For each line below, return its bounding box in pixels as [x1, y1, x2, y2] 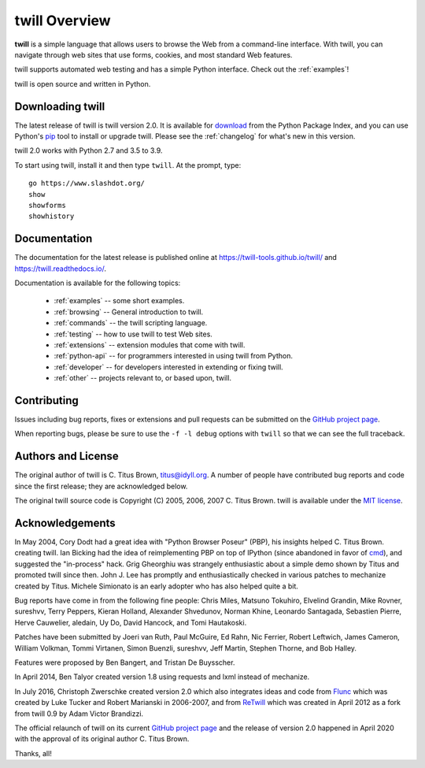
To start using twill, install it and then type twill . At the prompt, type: [14, 160, 242, 169]
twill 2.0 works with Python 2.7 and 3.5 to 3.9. [14, 146, 163, 155]
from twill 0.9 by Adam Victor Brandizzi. [14, 709, 144, 718]
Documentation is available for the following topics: [14, 278, 181, 288]
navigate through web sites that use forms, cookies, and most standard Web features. [14, 50, 293, 59]
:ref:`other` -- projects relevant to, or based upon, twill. [54, 373, 232, 383]
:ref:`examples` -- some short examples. [54, 296, 185, 306]
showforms [28, 201, 66, 210]
